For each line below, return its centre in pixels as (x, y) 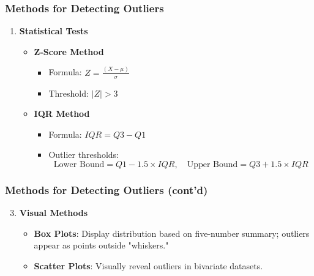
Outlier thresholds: (84, 155)
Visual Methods (54, 213)
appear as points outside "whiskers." (101, 245)
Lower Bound (79, 164)
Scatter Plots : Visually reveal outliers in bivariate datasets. (148, 265)
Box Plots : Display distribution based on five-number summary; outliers (172, 233)
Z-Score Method (69, 51)
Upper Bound (212, 164)
